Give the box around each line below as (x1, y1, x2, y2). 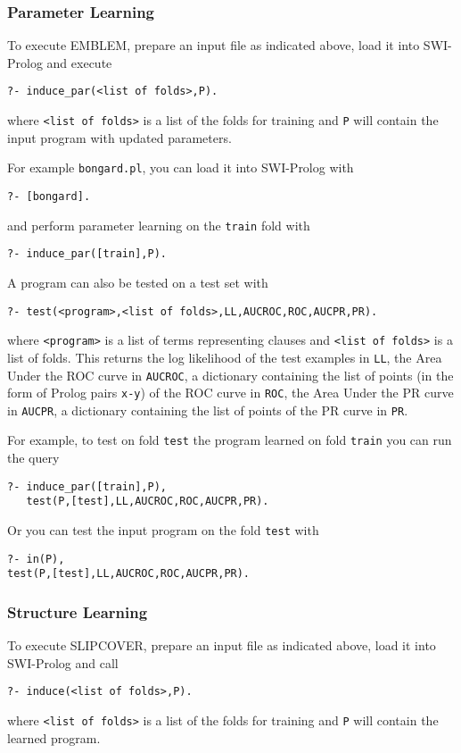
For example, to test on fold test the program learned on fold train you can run (7, 431, 452, 449)
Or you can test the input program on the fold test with (7, 521, 319, 540)
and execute (46, 53, 112, 71)
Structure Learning (7, 600, 148, 623)
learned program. (7, 728, 101, 747)
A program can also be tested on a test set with (7, 272, 268, 291)
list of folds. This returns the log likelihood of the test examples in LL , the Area (7, 347, 442, 366)
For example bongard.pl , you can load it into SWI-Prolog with (7, 158, 354, 177)
